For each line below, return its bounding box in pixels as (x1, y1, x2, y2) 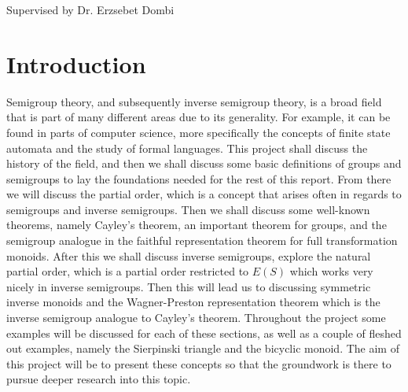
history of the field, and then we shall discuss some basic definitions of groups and (6, 155, 402, 172)
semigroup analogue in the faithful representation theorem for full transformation (6, 232, 398, 249)
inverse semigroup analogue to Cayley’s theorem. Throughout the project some (6, 309, 386, 326)
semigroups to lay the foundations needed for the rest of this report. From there (6, 170, 391, 187)
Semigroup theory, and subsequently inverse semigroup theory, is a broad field (6, 93, 382, 109)
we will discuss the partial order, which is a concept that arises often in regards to (6, 186, 402, 202)
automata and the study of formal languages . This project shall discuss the (6, 139, 368, 156)
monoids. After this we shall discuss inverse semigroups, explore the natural (6, 247, 371, 264)
